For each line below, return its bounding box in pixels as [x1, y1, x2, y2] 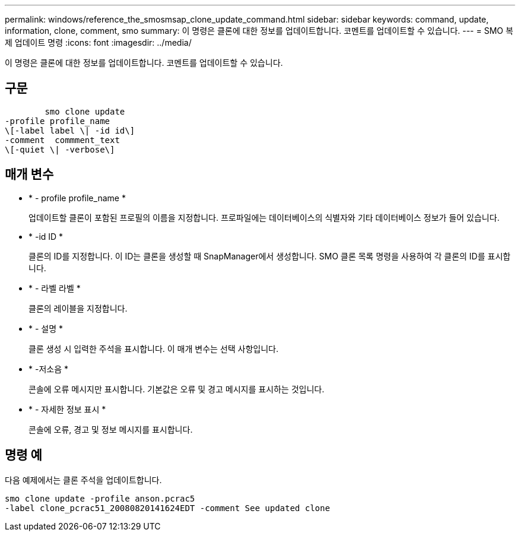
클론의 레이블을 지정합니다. [28, 303, 128, 313]
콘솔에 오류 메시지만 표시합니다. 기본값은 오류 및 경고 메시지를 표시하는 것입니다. [28, 383, 325, 394]
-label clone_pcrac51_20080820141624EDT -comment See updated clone [5, 503, 330, 513]
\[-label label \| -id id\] [5, 125, 135, 135]
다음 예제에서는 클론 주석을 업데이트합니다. [5, 474, 162, 485]
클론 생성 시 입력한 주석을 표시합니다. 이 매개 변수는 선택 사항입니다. [28, 343, 278, 354]
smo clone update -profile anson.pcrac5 [5, 493, 195, 503]
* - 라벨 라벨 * [28, 283, 81, 293]
